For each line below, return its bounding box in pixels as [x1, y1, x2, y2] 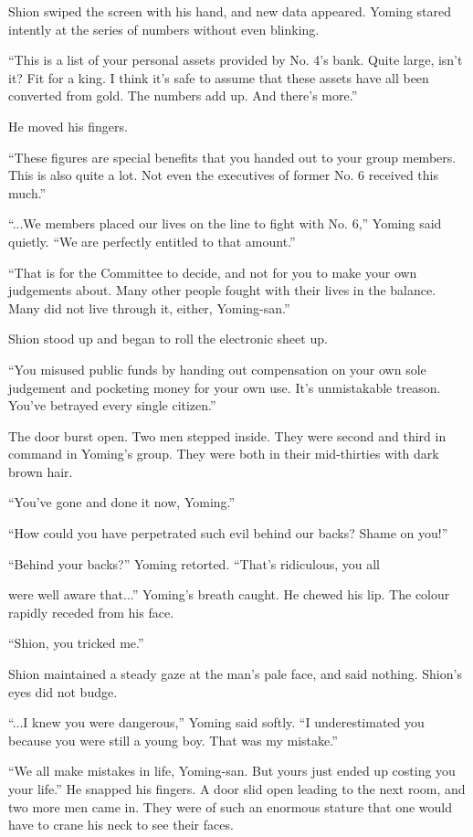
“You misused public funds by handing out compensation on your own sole [8, 359, 426, 378]
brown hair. [8, 461, 73, 481]
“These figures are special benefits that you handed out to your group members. [8, 147, 457, 166]
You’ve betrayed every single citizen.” [8, 396, 216, 415]
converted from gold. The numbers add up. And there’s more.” [8, 86, 358, 105]
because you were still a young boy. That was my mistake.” [8, 730, 338, 749]
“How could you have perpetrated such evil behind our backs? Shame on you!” [8, 524, 448, 543]
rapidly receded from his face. [8, 602, 174, 621]
